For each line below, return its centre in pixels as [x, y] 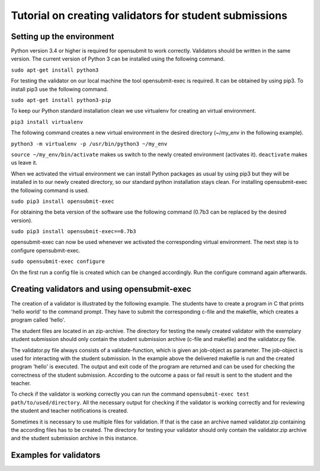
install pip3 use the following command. [60, 89]
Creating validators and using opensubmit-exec [101, 289]
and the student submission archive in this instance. [74, 438]
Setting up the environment [63, 36]
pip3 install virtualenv [47, 122]
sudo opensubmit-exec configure [58, 262]
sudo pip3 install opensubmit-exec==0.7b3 [73, 232]
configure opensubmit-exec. [46, 250]
